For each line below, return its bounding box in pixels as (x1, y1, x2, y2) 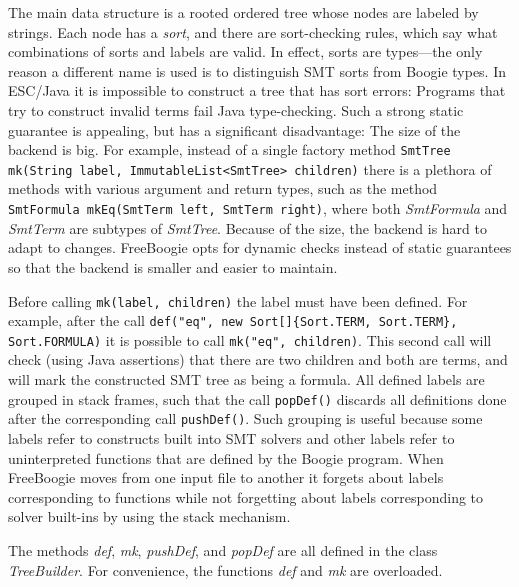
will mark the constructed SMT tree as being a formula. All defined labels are (8, 369, 485, 390)
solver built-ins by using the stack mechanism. (8, 506, 291, 527)
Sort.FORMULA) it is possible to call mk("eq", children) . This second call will (8, 329, 492, 350)
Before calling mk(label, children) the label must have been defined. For (8, 290, 468, 311)
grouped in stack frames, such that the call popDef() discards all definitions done (8, 388, 507, 409)
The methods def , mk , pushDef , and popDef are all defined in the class (8, 539, 438, 560)
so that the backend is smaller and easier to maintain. (8, 256, 338, 277)
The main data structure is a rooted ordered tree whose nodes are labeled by (8, 2, 479, 22)
